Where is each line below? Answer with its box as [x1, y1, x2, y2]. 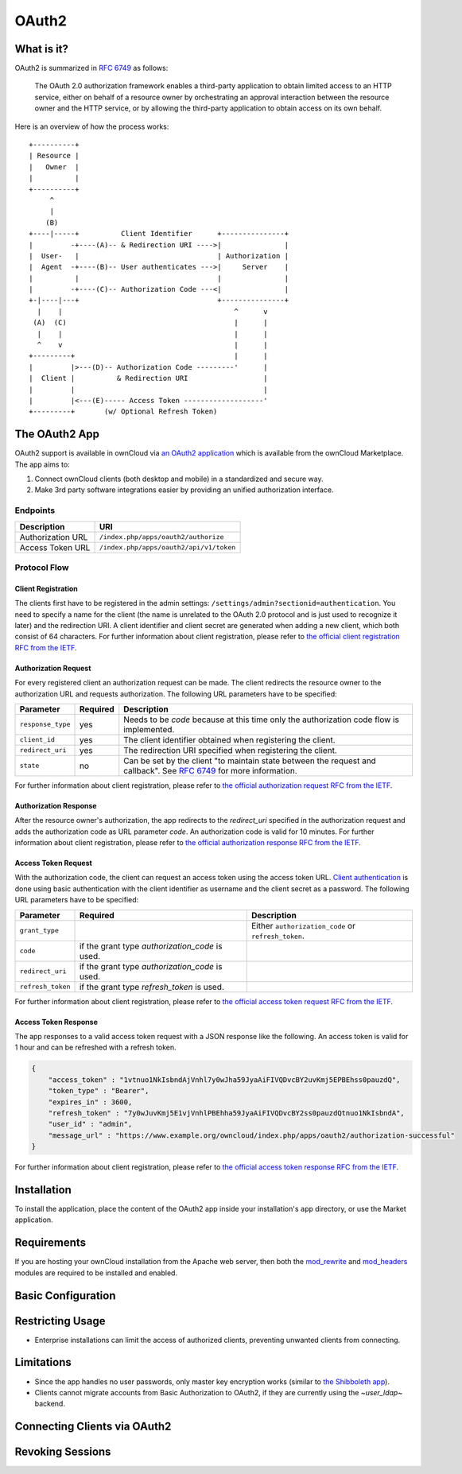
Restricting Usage [14, 1314, 106, 1328]
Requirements [14, 1236, 87, 1250]
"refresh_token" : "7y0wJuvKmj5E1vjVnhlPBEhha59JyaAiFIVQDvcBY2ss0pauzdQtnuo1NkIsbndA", [48, 1108, 405, 1117]
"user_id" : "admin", [48, 1119, 133, 1129]
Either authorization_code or [250, 920, 355, 931]
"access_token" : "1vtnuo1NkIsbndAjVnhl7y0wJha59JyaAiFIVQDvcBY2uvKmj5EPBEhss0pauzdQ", [48, 1075, 401, 1084]
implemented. [123, 723, 175, 735]
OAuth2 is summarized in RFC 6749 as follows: [14, 64, 169, 73]
